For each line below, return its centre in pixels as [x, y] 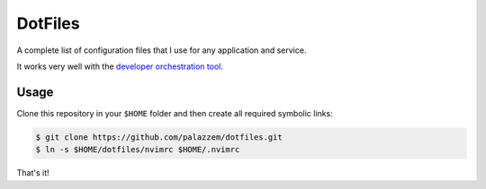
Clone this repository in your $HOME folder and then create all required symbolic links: [175, 113]
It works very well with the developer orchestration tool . [120, 66]
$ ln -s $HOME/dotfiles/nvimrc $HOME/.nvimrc [138, 150]
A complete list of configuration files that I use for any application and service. [162, 50]
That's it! [33, 173]
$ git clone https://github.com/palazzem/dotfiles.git [159, 137]
